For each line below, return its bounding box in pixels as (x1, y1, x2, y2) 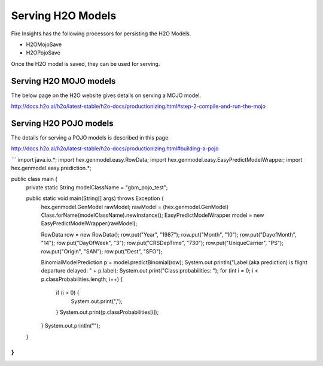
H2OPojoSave (26, 49, 61, 56)
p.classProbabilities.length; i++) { (41, 276, 123, 283)
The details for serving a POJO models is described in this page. (11, 134, 170, 141)
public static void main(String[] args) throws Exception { (26, 195, 164, 202)
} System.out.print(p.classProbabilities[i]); (56, 308, 159, 316)
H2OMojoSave (26, 41, 62, 48)
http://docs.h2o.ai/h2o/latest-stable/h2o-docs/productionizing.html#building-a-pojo (11, 145, 219, 152)
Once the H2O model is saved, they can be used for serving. (11, 60, 160, 67)
